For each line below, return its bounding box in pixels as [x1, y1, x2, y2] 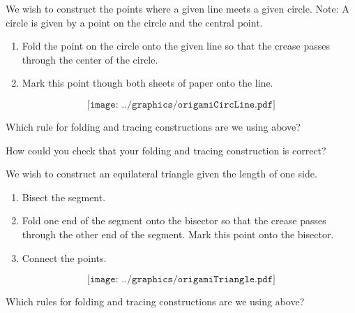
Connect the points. [22, 250, 107, 265]
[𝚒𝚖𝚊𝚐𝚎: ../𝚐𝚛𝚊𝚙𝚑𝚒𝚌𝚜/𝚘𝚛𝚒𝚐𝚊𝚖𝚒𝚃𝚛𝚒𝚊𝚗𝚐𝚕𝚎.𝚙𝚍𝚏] [87, 275, 275, 285]
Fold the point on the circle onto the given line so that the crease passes [22, 38, 331, 53]
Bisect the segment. [22, 189, 106, 204]
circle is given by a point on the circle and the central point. [6, 15, 263, 29]
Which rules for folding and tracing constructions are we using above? [6, 294, 305, 309]
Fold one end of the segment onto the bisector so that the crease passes [22, 213, 326, 228]
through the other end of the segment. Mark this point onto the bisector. [22, 226, 334, 241]
